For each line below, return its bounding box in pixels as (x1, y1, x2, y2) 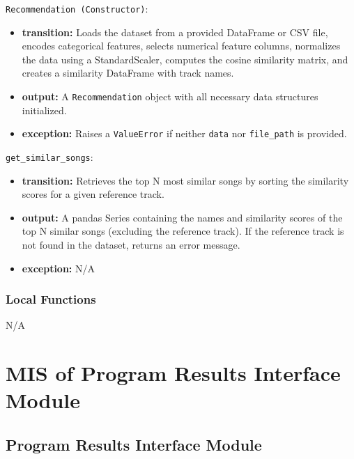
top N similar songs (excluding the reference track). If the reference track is (22, 224, 344, 238)
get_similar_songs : (6, 149, 93, 164)
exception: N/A (22, 260, 95, 275)
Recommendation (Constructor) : (6, 1, 148, 15)
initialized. (22, 102, 67, 117)
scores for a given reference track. (22, 187, 164, 201)
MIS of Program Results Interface (6, 359, 341, 387)
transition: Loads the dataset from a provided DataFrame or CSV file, (22, 24, 328, 39)
